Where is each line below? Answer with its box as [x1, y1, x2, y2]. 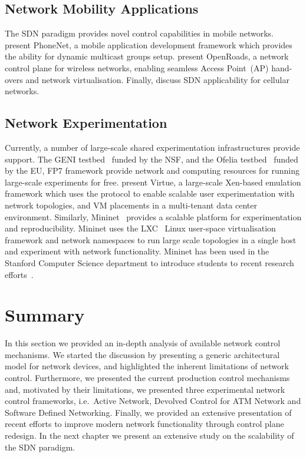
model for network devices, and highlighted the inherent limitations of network [5, 360, 289, 372]
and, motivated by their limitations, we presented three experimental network [5, 383, 285, 395]
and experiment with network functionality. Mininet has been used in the [5, 245, 269, 257]
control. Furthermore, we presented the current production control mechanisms [5, 372, 290, 383]
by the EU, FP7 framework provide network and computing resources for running [5, 164, 300, 177]
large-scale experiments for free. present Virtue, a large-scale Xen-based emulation [5, 175, 301, 188]
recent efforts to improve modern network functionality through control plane [5, 418, 284, 430]
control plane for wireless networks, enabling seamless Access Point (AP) [5, 61, 269, 74]
